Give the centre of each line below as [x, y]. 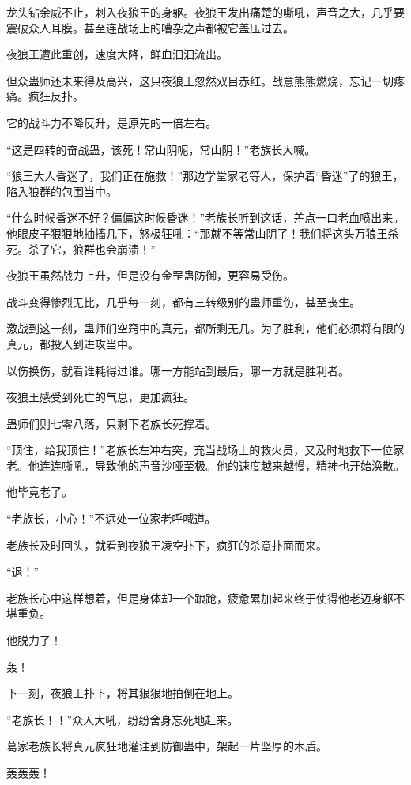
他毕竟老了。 [40, 492]
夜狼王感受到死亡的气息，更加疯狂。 [100, 397]
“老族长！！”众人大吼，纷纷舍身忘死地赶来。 [123, 719]
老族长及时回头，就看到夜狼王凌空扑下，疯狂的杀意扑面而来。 [167, 545]
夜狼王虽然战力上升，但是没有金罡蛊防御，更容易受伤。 [150, 275]
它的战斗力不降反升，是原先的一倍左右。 [111, 122]
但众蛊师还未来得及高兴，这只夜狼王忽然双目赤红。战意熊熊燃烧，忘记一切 [200, 80]
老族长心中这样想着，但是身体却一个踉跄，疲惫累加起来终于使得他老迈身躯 [200, 597]
